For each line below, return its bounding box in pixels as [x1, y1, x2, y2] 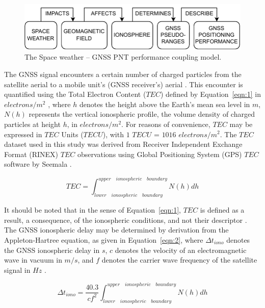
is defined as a [200, 204, 245, 215]
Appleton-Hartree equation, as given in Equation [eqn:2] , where [4, 234, 203, 245]
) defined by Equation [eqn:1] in [160, 89, 261, 99]
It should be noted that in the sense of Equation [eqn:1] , [4, 204, 181, 215]
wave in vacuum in [4, 254, 62, 265]
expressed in [4, 129, 42, 139]
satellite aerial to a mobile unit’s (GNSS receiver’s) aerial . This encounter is [4, 79, 243, 89]
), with [102, 129, 124, 139]
